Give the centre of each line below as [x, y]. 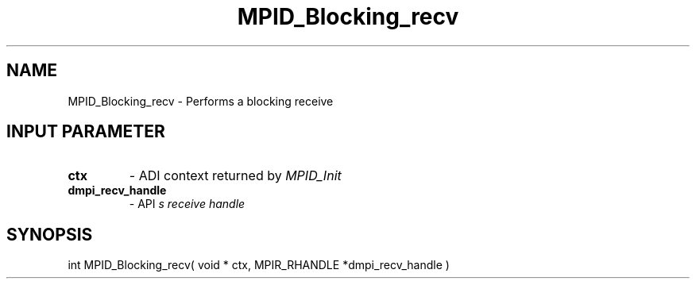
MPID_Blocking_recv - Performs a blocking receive [201, 101]
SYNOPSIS [50, 234]
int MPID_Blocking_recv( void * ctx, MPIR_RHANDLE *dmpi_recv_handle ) [259, 265]
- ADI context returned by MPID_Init [235, 176]
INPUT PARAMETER [86, 132]
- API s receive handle [187, 204]
